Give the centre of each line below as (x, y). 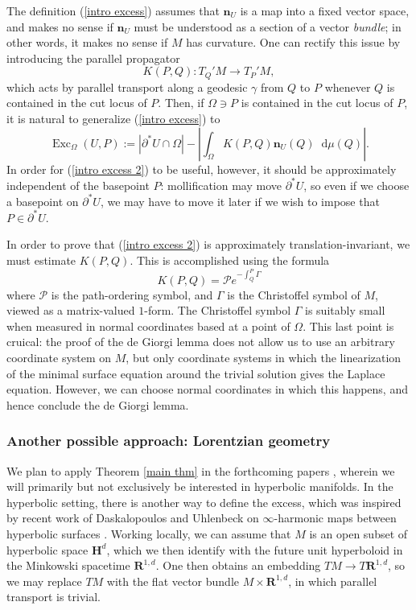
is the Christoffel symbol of (294, 294)
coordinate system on (59, 358)
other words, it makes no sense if (87, 42)
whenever (348, 87)
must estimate (41, 260)
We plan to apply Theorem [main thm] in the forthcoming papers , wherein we (201, 470)
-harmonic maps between (335, 518)
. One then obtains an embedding (238, 565)
